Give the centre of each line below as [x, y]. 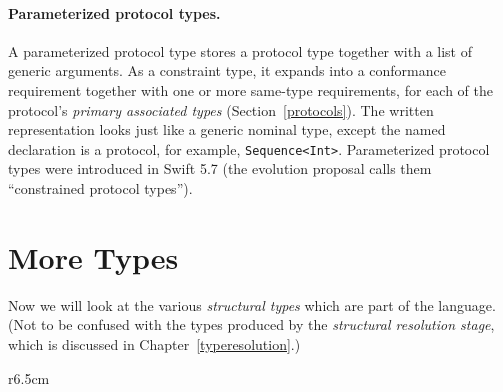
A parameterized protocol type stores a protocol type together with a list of [240, 50]
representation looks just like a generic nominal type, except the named [227, 129]
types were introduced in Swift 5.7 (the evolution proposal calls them [220, 168]
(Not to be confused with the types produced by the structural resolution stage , [251, 324]
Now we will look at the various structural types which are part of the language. [252, 304]
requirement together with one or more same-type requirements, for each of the [250, 89]
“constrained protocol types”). [100, 188]
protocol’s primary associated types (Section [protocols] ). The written [221, 109]
